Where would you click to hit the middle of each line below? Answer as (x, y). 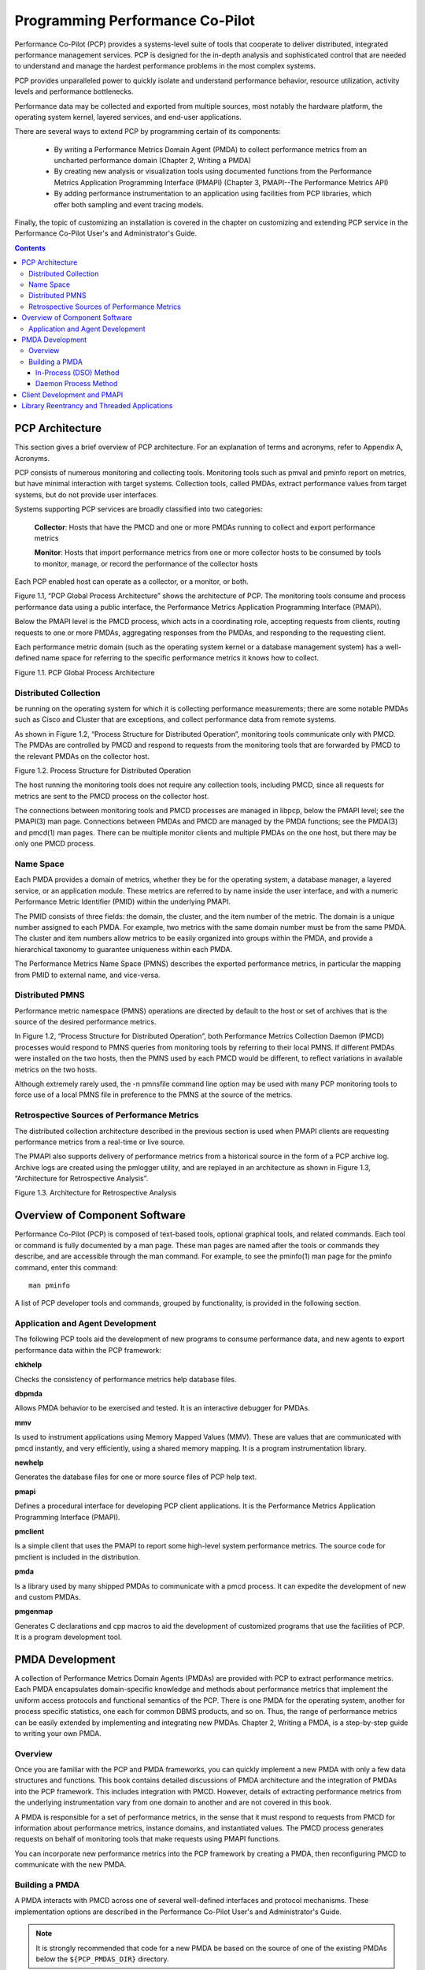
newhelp (29, 1463)
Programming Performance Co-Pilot (135, 20)
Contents (30, 247)
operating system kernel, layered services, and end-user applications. (128, 117)
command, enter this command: (66, 1267)
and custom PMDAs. (48, 1596)
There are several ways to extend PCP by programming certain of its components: (148, 132)
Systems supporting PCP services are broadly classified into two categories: (139, 509)
